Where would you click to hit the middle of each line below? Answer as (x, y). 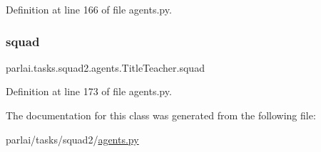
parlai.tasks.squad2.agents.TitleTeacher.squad (105, 67)
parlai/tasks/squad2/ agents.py (72, 139)
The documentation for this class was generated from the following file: (161, 115)
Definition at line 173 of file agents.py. (89, 91)
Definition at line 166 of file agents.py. (89, 9)
